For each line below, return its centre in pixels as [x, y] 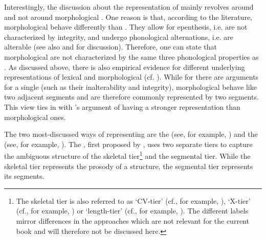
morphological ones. [35, 117]
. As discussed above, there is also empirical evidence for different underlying [125, 67]
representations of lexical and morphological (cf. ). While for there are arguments [131, 77]
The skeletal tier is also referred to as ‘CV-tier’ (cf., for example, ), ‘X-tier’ [133, 200]
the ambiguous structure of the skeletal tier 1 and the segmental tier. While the [127, 155]
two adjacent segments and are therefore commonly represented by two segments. [131, 97]
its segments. [24, 176]
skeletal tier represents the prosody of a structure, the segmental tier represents [129, 166]
